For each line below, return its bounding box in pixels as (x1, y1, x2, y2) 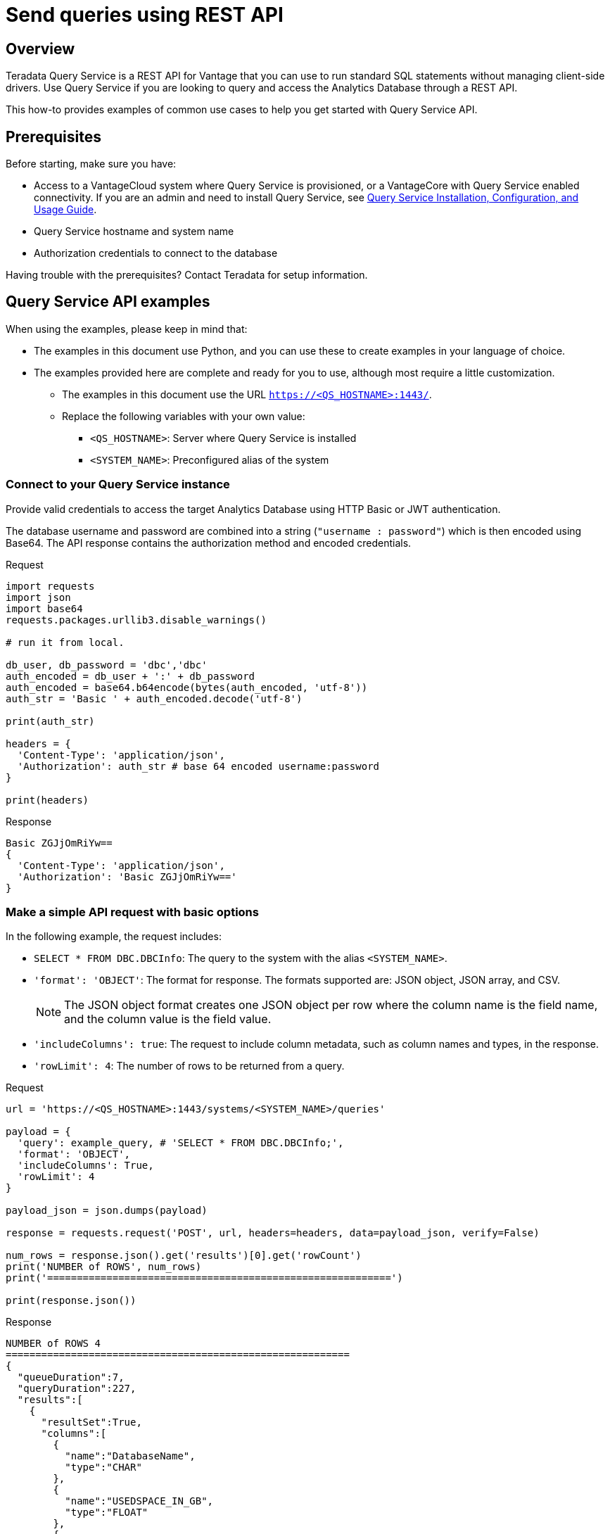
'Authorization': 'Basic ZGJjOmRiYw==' (17, 870, 237, 882)
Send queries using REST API (6, 3, 284, 27)
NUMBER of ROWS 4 (6, 1338, 101, 1350)
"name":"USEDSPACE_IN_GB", (65, 1495, 214, 1507)
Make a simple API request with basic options (6, 904, 259, 919)
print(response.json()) (6, 1295, 136, 1307)
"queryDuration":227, (17, 1383, 136, 1395)
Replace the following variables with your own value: (62, 410, 305, 422)
